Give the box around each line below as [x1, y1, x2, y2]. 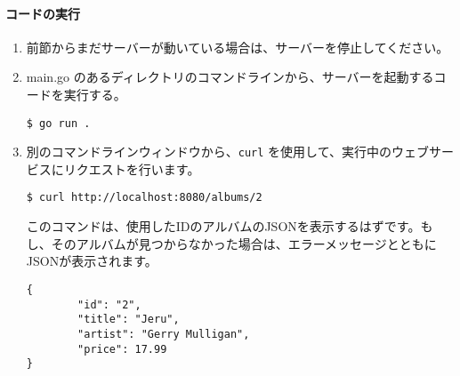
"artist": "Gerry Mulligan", [77, 327, 250, 340]
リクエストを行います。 [63, 159, 200, 178]
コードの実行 [5, 4, 80, 22]
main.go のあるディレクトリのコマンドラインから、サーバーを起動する [26, 68, 434, 86]
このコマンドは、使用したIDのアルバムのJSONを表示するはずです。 [26, 217, 421, 236]
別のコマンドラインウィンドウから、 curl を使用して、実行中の [26, 142, 391, 161]
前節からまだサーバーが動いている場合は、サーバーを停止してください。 [26, 37, 449, 56]
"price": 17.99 [77, 342, 167, 356]
